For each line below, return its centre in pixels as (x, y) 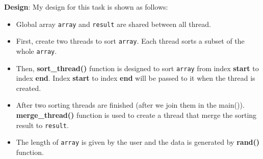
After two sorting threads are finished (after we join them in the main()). (130, 105)
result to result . (42, 125)
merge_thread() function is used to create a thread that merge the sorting (136, 115)
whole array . (36, 51)
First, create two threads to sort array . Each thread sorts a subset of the (130, 41)
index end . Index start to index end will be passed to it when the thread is (136, 78)
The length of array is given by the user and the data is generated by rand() (138, 142)
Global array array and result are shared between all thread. (113, 24)
